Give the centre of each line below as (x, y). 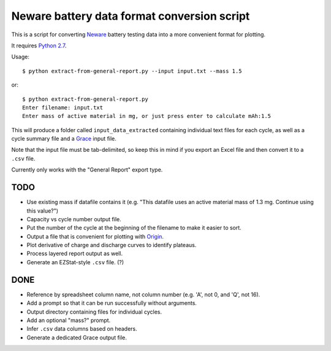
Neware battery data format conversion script (131, 16)
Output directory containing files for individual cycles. (94, 312)
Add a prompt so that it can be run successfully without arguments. (112, 303)
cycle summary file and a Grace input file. (64, 139)
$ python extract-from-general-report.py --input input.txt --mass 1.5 (132, 71)
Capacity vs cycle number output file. (74, 219)
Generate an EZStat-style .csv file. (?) (75, 262)
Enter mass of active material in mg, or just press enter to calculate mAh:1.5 (147, 116)
